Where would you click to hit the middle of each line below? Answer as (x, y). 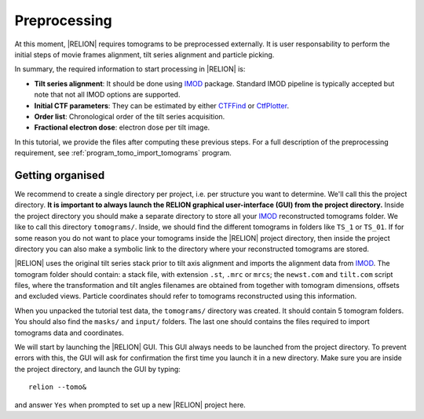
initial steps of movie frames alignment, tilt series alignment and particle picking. (144, 54)
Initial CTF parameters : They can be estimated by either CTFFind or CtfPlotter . (162, 105)
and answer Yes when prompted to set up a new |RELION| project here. (130, 405)
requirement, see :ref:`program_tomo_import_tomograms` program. (123, 153)
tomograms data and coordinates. (69, 333)
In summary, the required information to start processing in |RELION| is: (130, 69)
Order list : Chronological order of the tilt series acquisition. (130, 116)
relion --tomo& (58, 387)
